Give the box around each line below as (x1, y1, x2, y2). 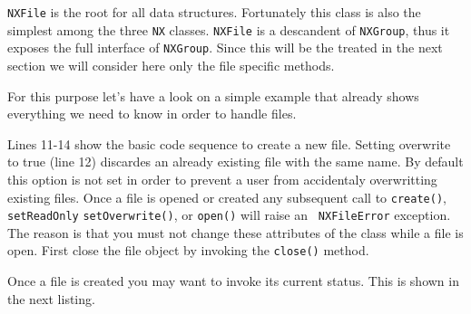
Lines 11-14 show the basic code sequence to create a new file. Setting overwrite (7, 134, 451, 153)
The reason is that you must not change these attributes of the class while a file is (7, 223, 464, 242)
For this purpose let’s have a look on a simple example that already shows (7, 86, 419, 105)
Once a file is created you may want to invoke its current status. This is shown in (7, 271, 459, 290)
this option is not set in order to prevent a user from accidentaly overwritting (7, 169, 437, 188)
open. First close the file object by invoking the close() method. (7, 241, 369, 260)
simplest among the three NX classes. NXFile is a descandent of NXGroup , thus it (7, 20, 450, 39)
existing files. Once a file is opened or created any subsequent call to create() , (7, 187, 446, 206)
